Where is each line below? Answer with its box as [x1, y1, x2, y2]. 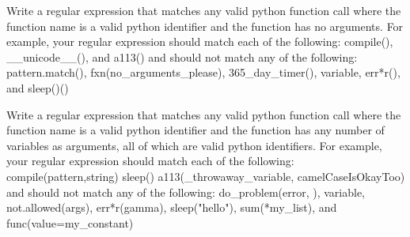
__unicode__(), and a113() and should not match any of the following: [6, 48, 358, 65]
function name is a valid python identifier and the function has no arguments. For [6, 17, 404, 34]
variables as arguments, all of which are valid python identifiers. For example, [6, 137, 382, 153]
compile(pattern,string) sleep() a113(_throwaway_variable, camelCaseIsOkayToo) [6, 167, 405, 184]
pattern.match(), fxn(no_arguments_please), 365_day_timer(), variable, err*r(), [6, 64, 401, 81]
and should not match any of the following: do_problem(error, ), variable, [6, 183, 365, 200]
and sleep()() [6, 79, 69, 96]
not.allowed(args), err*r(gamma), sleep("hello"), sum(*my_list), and [6, 199, 337, 216]
